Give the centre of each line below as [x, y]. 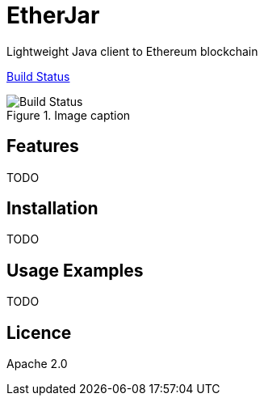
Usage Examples [75, 270]
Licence [39, 332]
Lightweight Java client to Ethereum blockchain [132, 51]
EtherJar [53, 15]
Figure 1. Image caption [69, 115]
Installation [52, 209]
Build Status [38, 76]
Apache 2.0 [37, 364]
